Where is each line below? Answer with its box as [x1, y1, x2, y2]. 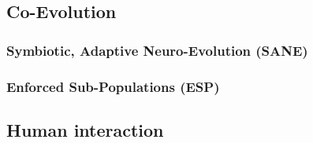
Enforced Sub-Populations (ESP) [6, 76, 220, 96]
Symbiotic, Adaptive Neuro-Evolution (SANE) [6, 40, 308, 60]
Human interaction [6, 117, 164, 141]
